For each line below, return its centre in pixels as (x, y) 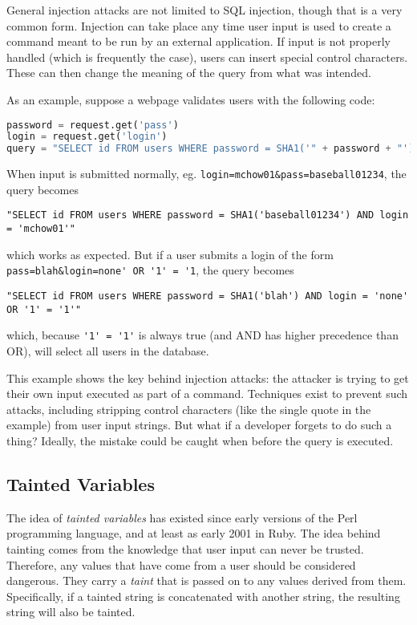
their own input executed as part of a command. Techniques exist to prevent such (207, 394)
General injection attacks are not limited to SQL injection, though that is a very (204, 10)
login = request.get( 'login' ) (87, 137)
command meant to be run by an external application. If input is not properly (199, 41)
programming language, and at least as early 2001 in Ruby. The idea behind (194, 533)
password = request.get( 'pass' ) (93, 125)
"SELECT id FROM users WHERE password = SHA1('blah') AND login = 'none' (208, 296)
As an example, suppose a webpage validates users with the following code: (191, 99)
